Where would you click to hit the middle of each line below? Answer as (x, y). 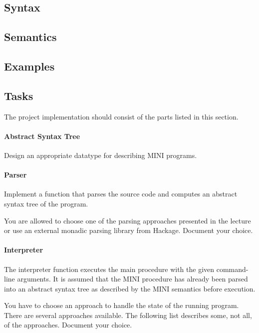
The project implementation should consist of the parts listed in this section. (121, 116)
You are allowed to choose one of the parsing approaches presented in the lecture (128, 220)
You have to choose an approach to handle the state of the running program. (122, 305)
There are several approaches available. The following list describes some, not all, (128, 315)
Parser (15, 175)
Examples (29, 66)
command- (232, 269)
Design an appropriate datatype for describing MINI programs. (101, 155)
